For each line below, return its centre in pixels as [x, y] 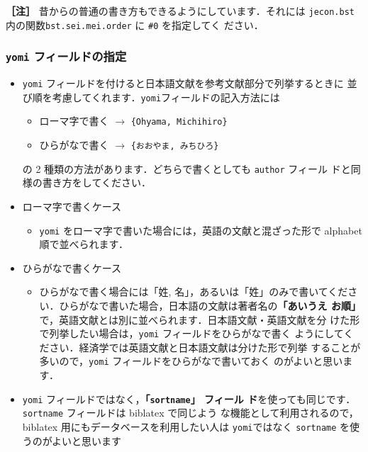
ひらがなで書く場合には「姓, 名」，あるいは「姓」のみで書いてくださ [199, 292]
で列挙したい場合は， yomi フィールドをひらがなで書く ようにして [191, 333]
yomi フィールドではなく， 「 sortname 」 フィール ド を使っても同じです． [189, 399]
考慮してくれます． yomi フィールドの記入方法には [166, 97]
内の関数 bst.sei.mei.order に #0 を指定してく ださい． [135, 24]
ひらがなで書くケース [72, 267]
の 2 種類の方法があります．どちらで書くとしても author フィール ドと [186, 168]
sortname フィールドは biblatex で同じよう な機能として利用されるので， [190, 413]
